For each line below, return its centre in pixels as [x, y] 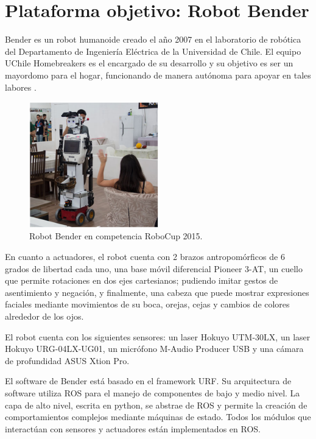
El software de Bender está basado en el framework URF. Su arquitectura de [148, 381]
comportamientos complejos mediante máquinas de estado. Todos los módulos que [158, 417]
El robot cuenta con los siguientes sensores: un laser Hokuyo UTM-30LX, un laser [158, 336]
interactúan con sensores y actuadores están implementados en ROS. [133, 428]
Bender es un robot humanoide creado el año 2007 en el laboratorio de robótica [153, 39]
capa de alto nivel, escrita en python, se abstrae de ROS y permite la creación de [156, 405]
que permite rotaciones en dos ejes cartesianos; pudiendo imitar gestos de [142, 280]
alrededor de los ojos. [44, 316]
